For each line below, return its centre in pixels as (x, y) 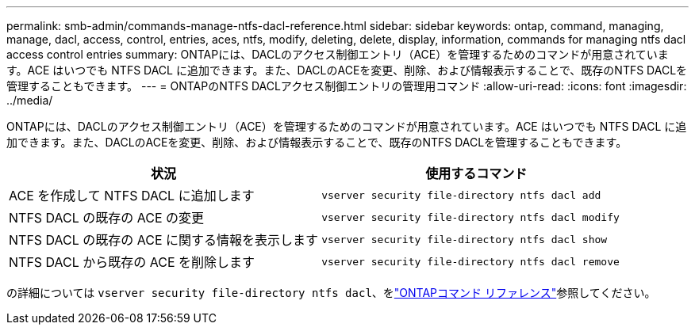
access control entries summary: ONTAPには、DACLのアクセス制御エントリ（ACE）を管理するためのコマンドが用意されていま (338, 54)
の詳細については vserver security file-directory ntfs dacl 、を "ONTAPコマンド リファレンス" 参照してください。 (331, 293)
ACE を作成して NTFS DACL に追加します (132, 196)
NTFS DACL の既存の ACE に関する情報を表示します (164, 240)
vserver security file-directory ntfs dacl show (465, 239)
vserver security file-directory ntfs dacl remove (470, 261)
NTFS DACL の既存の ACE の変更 (107, 218)
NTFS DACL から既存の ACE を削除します (132, 262)
